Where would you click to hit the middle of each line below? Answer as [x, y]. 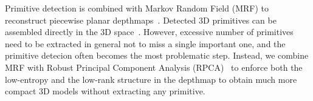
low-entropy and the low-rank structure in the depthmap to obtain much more [151, 79]
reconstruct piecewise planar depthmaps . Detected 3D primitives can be [141, 20]
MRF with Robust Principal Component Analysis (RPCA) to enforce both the [154, 67]
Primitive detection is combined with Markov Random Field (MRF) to [137, 8]
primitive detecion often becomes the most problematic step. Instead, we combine [157, 55]
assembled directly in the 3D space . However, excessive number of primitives [149, 32]
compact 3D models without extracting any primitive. [105, 91]
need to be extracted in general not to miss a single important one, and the [145, 43]
